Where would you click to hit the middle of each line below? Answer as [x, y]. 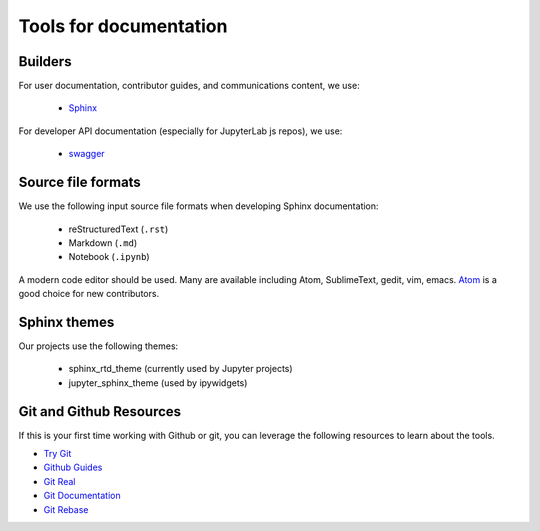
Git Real [59, 481]
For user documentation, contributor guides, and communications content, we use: [189, 86]
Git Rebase [66, 509]
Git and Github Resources [100, 411]
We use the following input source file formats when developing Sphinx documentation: [198, 206]
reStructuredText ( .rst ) [118, 229]
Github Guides [73, 467]
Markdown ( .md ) [103, 242]
